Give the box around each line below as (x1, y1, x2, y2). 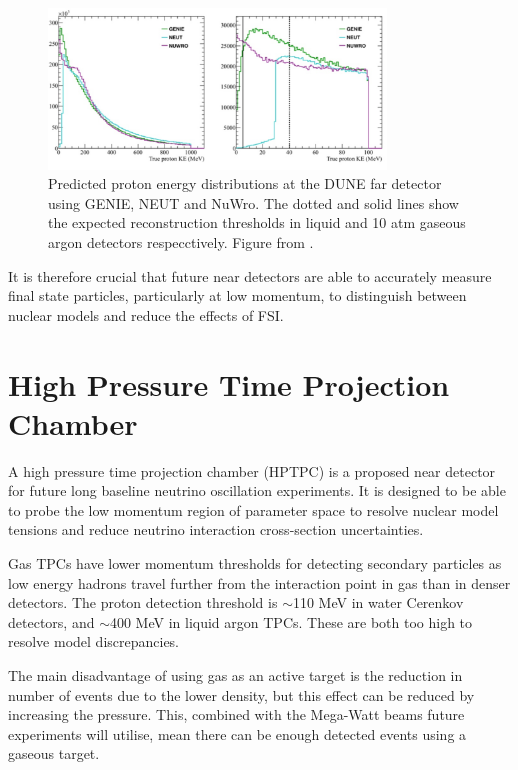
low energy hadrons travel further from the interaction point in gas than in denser (8, 572, 511, 593)
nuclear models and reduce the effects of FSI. (8, 304, 284, 325)
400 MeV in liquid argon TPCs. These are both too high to (109, 611, 473, 632)
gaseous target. (8, 743, 100, 764)
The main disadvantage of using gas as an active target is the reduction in (8, 665, 463, 686)
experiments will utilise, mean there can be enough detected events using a (8, 723, 467, 744)
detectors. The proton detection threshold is (8, 592, 278, 613)
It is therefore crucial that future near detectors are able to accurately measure (8, 265, 492, 286)
